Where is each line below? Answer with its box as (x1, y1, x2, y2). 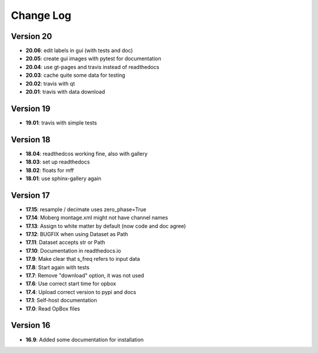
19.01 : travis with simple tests (25, 119, 97, 126)
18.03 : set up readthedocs (25, 158, 90, 165)
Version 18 (11, 135, 51, 145)
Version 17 (11, 190, 50, 200)
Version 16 (11, 321, 51, 331)
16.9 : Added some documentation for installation (25, 336, 144, 343)
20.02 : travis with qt (25, 80, 75, 87)
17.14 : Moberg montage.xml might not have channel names (25, 214, 168, 221)
